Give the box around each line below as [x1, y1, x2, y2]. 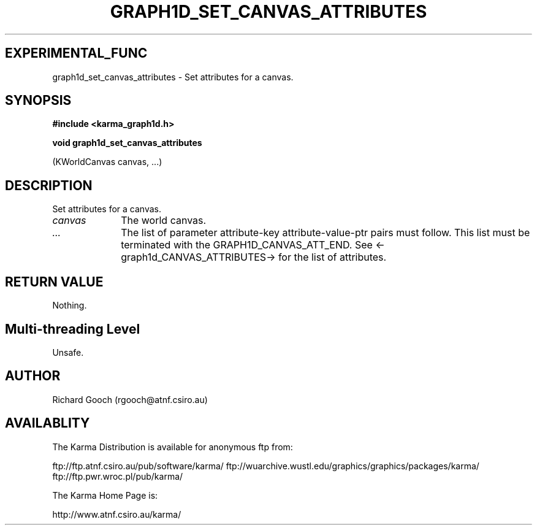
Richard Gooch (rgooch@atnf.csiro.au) [52, 394, 208, 405]
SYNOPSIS [5, 93, 72, 109]
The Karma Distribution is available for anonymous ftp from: [52, 441, 293, 452]
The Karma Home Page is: [52, 490, 158, 501]
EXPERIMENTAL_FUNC [5, 45, 148, 61]
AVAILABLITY [5, 415, 90, 431]
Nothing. [52, 300, 87, 311]
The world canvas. [121, 214, 207, 227]
